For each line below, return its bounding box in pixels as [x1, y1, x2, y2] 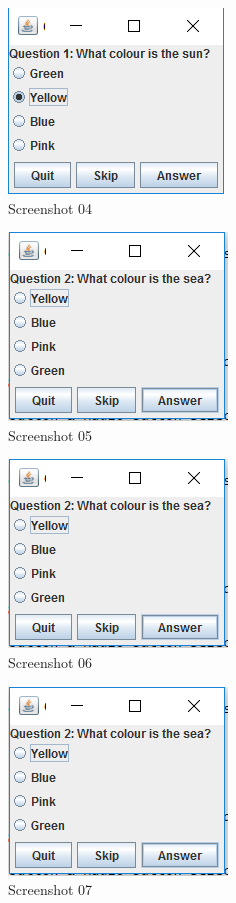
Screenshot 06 [8, 651, 93, 672]
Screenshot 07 [8, 879, 93, 900]
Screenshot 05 [8, 424, 93, 445]
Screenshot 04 [8, 197, 93, 218]
